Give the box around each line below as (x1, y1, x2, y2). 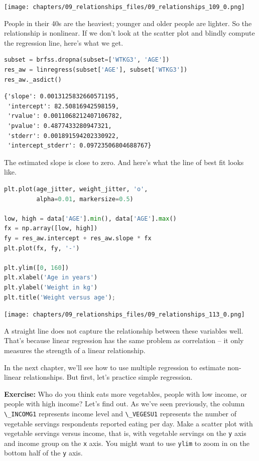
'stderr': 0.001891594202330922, (8, 132, 119, 139)
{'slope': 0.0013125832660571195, (4, 93, 119, 100)
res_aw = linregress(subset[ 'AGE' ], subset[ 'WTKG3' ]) (4, 66, 188, 74)
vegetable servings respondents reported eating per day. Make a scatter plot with (4, 418, 253, 428)
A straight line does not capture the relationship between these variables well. (4, 325, 243, 336)
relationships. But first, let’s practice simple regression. (23, 372, 193, 382)
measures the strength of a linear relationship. (4, 345, 146, 355)
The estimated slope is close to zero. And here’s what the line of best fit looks (4, 157, 244, 167)
